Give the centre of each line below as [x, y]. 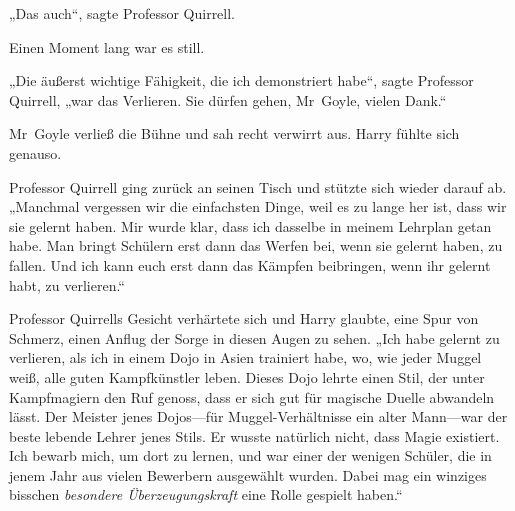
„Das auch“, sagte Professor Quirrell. [122, 13]
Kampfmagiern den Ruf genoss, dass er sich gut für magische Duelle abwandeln [252, 396]
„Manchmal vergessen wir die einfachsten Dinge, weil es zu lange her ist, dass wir [258, 206]
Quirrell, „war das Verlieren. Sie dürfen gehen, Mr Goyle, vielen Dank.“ [228, 99]
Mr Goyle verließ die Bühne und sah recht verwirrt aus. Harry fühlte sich [234, 133]
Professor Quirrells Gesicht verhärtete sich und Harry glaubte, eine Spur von [244, 318]
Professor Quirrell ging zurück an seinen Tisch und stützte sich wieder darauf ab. [258, 186]
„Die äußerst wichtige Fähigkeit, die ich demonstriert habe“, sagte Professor [241, 80]
